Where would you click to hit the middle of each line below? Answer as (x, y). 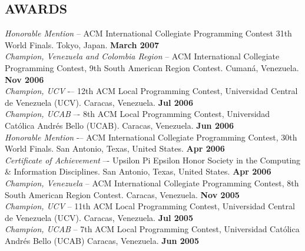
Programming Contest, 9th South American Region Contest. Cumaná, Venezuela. (152, 67)
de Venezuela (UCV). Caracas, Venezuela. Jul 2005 (99, 217)
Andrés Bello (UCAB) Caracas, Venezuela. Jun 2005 (102, 240)
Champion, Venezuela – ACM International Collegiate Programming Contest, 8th (152, 183)
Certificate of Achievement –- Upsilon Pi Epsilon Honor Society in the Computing (153, 160)
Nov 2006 (24, 79)
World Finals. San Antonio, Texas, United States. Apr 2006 (115, 148)
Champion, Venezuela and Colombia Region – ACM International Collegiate (142, 56)
